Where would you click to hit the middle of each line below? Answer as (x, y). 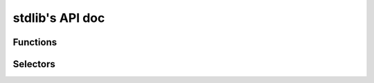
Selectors (34, 64)
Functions (35, 42)
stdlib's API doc (59, 18)
